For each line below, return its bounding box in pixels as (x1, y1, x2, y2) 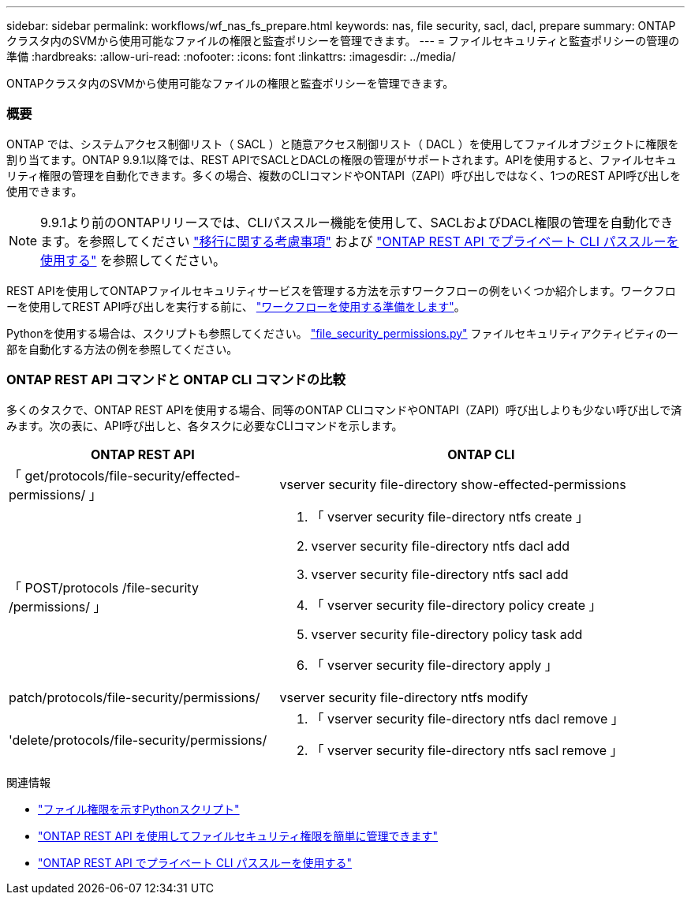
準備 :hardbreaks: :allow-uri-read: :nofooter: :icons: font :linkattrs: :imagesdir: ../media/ (6, 50, 456, 63)
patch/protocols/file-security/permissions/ (9, 689, 260, 705)
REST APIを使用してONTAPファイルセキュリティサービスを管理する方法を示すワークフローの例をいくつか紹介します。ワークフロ (6, 283, 676, 297)
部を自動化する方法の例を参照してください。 (6, 342, 238, 356)
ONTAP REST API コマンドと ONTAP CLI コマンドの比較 (6, 372, 345, 388)
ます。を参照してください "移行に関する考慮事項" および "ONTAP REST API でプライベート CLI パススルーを (40, 233, 679, 249)
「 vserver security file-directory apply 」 (311, 656, 558, 673)
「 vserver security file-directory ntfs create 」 (311, 508, 588, 525)
